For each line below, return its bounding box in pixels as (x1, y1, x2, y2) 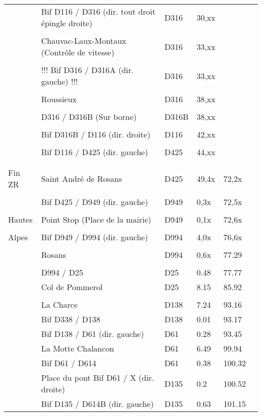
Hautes (8, 214, 33, 225)
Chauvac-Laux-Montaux (41, 35, 126, 46)
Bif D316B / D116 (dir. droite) (41, 128, 151, 140)
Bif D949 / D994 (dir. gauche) (41, 231, 148, 243)
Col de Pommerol (41, 281, 103, 293)
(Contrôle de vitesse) (41, 46, 114, 58)
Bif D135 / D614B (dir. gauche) (41, 398, 154, 409)
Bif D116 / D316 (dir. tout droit (41, 6, 156, 17)
